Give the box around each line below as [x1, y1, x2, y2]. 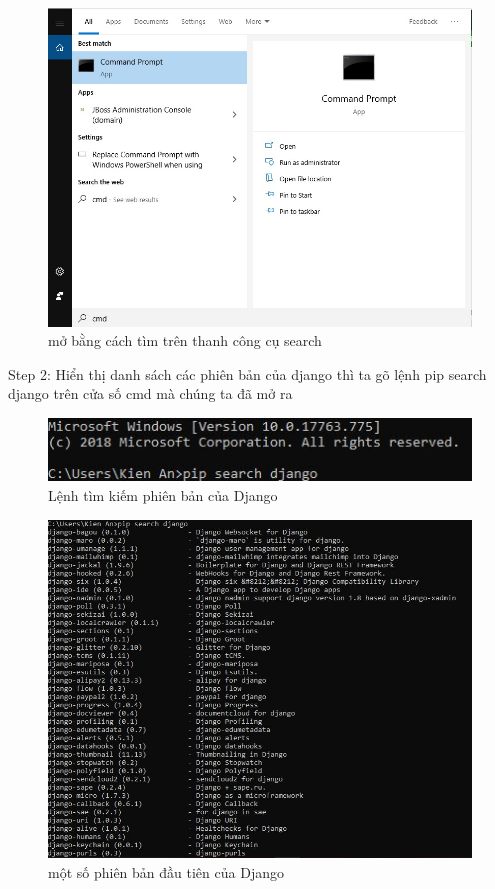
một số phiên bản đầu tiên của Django [48, 862, 284, 883]
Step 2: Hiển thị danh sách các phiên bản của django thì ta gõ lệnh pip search [8, 363, 487, 384]
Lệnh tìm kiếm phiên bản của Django [48, 484, 278, 505]
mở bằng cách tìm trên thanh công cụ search [48, 330, 322, 351]
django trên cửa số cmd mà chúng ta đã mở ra [8, 383, 293, 404]
